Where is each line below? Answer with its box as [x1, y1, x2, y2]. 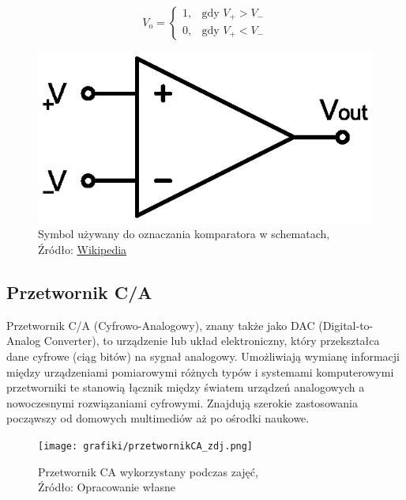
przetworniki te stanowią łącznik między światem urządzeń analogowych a [6, 379, 365, 396]
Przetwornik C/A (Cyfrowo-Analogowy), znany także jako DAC [6, 316, 315, 333]
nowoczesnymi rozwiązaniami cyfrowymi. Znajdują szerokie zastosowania [6, 394, 358, 411]
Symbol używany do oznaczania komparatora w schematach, [38, 225, 330, 242]
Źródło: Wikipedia [38, 241, 127, 257]
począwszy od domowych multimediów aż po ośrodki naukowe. [6, 410, 310, 426]
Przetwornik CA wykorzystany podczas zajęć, [38, 463, 258, 479]
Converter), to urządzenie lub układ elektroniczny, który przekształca [43, 332, 380, 349]
